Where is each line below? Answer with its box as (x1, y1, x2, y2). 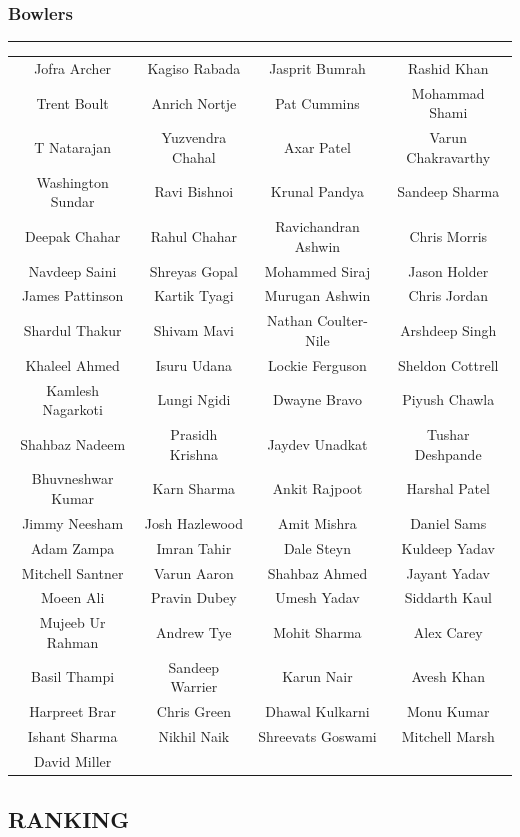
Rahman (46, 631, 99, 652)
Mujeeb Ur (39, 612, 106, 633)
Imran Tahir (156, 537, 232, 558)
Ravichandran (275, 216, 360, 237)
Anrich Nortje (151, 92, 237, 113)
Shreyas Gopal (149, 260, 238, 281)
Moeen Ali (40, 587, 105, 608)
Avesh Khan (411, 666, 486, 687)
